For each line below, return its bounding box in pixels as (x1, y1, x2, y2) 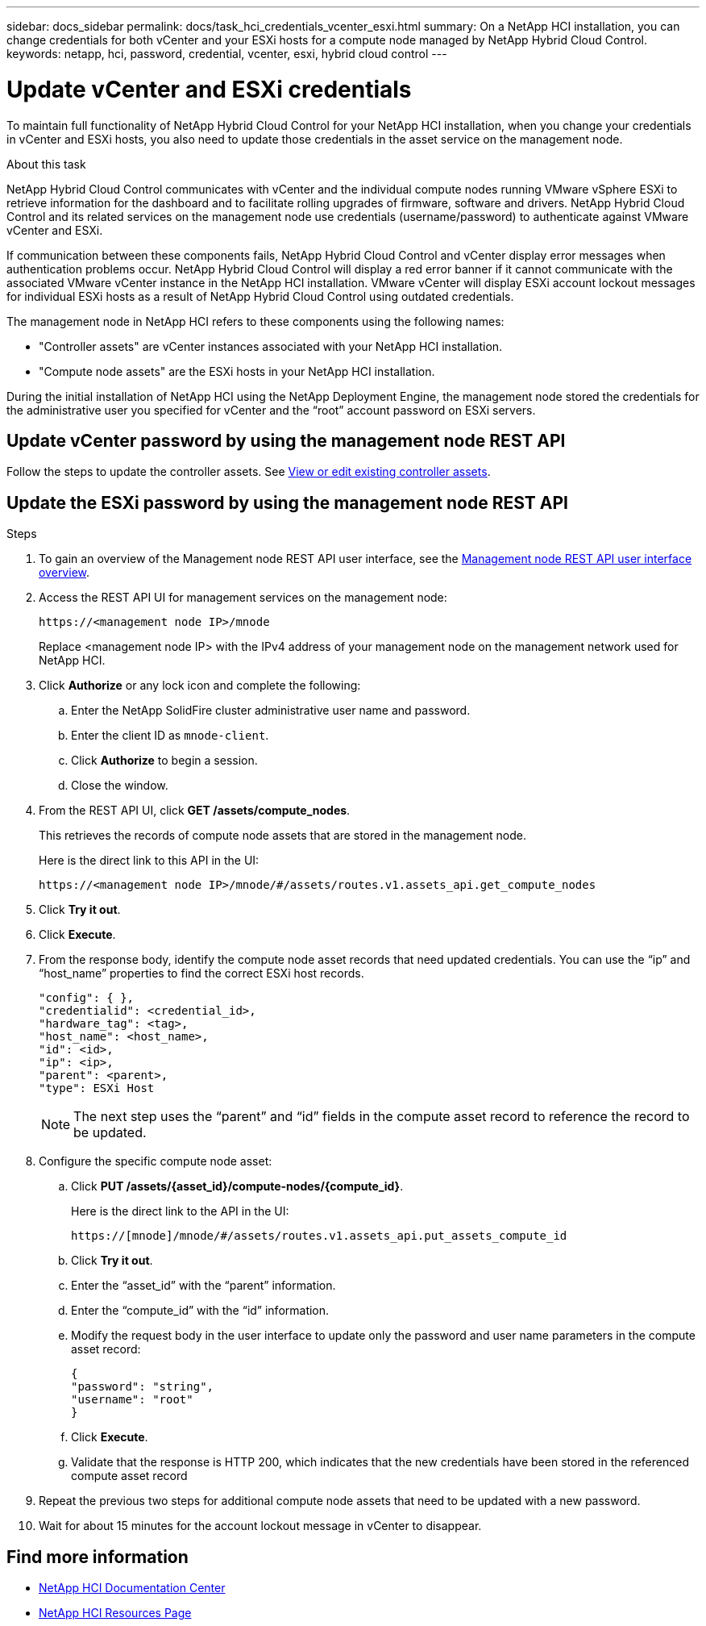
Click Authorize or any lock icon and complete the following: (39, 678, 361, 693)
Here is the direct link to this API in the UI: (39, 853, 260, 868)
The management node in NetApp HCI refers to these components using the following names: (6, 314, 505, 328)
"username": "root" (71, 1393, 193, 1407)
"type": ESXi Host (39, 1082, 155, 1095)
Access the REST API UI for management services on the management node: (39, 590, 447, 605)
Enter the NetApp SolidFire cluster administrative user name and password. (71, 703, 471, 718)
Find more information (6, 1546, 189, 1567)
